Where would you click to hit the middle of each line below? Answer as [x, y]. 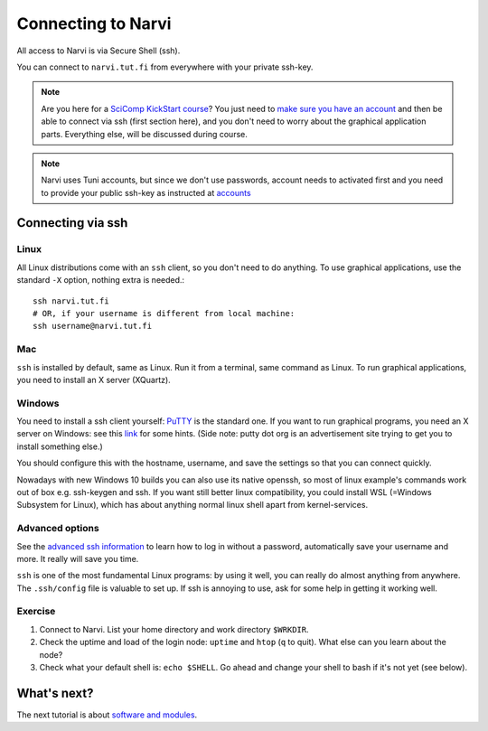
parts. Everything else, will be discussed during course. [145, 134]
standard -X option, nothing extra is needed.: [101, 280]
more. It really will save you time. [78, 558]
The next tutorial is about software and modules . [107, 715]
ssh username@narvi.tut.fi [93, 326]
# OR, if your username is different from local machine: [164, 313]
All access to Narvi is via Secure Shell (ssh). [99, 51]
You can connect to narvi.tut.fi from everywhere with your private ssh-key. [165, 67]
